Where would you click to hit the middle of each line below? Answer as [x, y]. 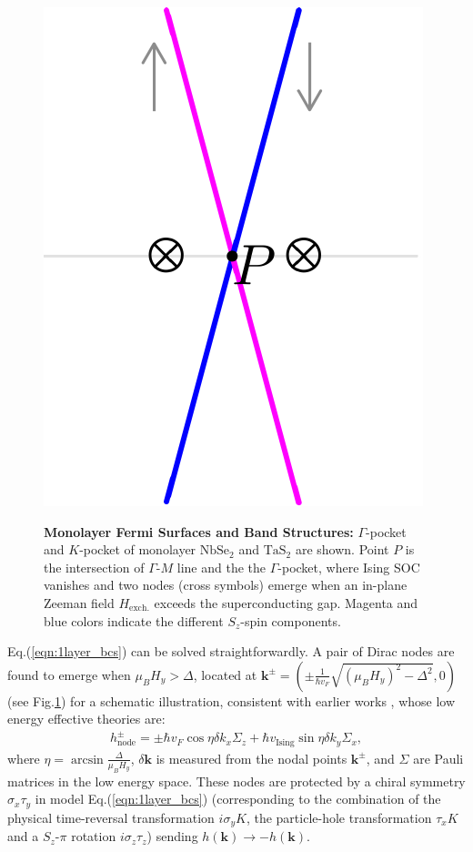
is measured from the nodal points [252, 758]
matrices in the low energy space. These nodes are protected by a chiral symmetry [236, 781]
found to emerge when [69, 674]
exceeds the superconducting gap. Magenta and [286, 602]
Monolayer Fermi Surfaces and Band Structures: [199, 531]
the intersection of [94, 567]
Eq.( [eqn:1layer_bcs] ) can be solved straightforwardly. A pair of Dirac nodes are [231, 651]
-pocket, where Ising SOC [349, 567]
